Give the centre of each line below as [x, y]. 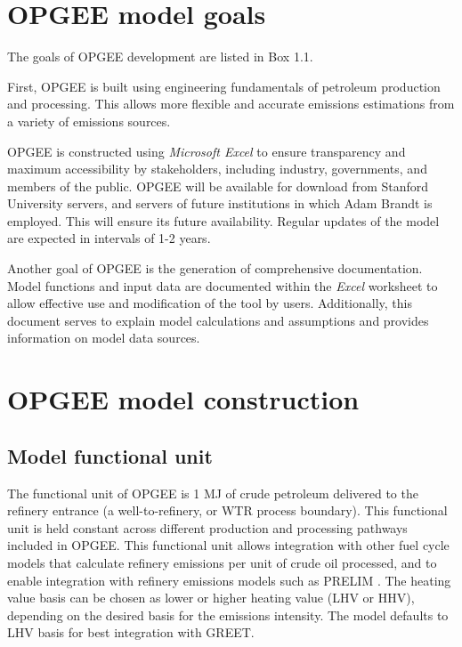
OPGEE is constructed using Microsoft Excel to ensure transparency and [207, 151]
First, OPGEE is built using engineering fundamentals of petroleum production [224, 86]
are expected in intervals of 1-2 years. [109, 238]
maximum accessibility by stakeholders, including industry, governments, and [217, 169]
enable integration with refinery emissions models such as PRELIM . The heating [229, 580]
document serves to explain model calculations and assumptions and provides [218, 320]
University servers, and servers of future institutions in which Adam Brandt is [220, 203]
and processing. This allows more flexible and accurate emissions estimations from [231, 104]
